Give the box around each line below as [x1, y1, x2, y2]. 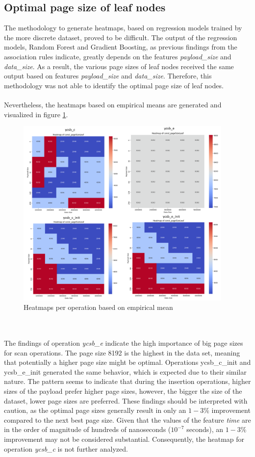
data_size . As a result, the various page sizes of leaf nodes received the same [4, 61, 234, 71]
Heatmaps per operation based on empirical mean [24, 302, 173, 312]
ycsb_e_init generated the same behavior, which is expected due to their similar [4, 366, 247, 377]
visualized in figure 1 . [4, 109, 68, 119]
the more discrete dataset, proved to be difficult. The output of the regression [4, 32, 237, 42]
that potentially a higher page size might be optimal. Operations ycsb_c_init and [4, 357, 251, 367]
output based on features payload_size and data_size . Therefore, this [4, 71, 212, 81]
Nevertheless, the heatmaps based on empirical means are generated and [4, 99, 222, 109]
